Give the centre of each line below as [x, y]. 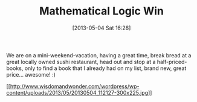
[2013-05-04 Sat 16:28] [102, 28]
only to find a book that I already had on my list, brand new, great [105, 68]
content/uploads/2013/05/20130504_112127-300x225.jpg [77, 92]
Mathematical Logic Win [102, 11]
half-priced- [172, 62]
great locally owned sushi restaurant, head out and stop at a [81, 62]
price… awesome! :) [31, 74]
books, [15, 68]
